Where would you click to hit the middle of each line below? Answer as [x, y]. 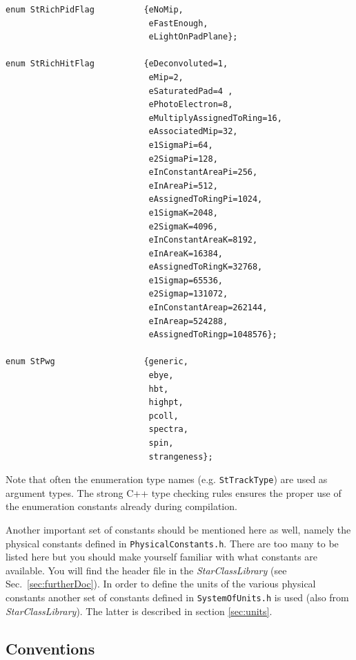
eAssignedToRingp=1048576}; [213, 335]
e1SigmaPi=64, [181, 145]
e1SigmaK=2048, [183, 213]
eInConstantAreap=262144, [208, 308]
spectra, [168, 430]
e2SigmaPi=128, [183, 159]
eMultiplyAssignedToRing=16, [215, 118]
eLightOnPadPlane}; [193, 37]
